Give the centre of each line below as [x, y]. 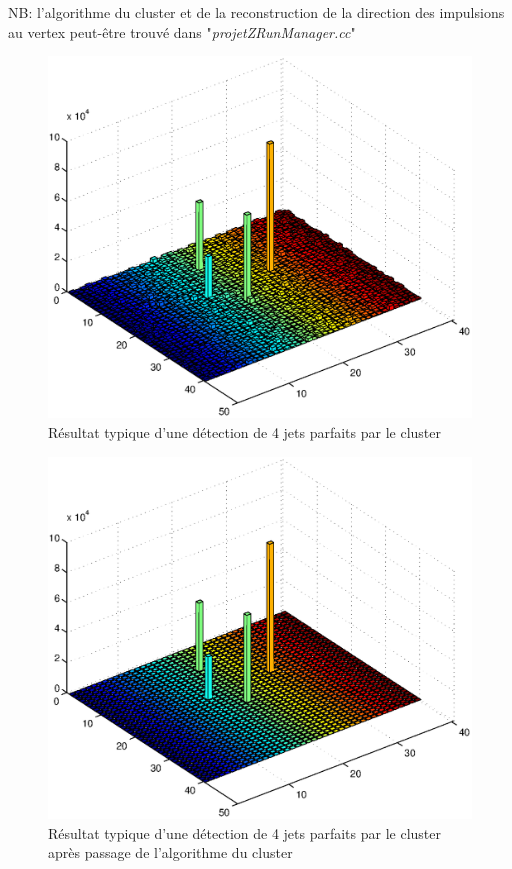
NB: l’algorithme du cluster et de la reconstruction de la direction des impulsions [256, 12]
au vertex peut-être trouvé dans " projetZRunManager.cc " [182, 31]
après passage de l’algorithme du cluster [170, 852]
